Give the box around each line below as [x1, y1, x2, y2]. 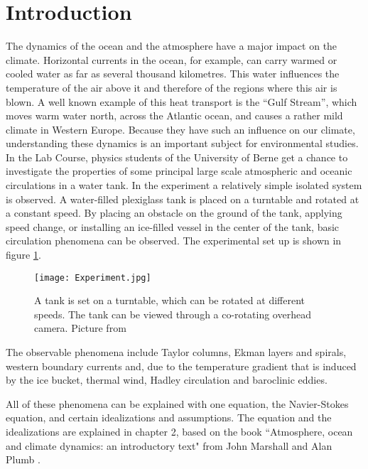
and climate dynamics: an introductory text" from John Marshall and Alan [6, 438, 332, 453]
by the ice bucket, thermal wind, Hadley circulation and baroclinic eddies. [6, 372, 328, 387]
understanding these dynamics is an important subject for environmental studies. [6, 136, 359, 151]
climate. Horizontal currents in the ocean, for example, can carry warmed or [6, 52, 337, 67]
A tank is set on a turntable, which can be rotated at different [34, 293, 305, 308]
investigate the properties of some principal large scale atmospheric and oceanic [6, 163, 352, 178]
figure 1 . [6, 247, 41, 262]
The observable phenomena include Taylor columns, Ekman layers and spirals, [6, 345, 347, 360]
